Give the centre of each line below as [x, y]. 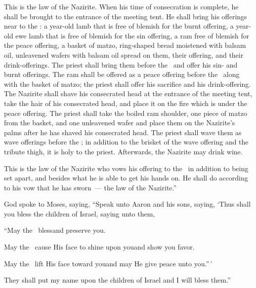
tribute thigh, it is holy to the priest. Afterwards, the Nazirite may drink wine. [123, 151]
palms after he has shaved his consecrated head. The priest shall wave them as [123, 132]
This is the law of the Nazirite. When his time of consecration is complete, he [121, 6]
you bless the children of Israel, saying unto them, [80, 213]
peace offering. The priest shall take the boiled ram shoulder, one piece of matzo [126, 113]
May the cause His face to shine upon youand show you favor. [99, 247]
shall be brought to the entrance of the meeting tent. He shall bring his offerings [126, 16]
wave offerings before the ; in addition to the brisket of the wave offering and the [126, 142]
